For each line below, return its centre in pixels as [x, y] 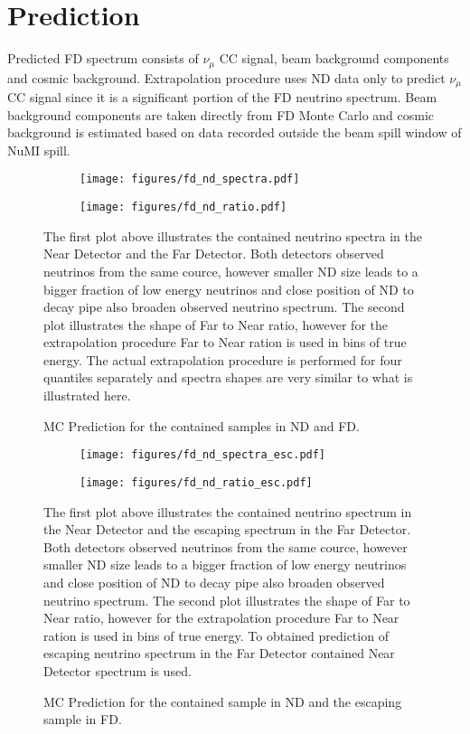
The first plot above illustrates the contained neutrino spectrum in [228, 511]
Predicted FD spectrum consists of [103, 58]
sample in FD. [83, 719]
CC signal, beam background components [334, 58]
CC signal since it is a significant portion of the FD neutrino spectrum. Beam [222, 97]
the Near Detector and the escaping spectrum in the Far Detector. [227, 529]
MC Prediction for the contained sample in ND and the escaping [223, 701]
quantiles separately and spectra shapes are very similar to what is [228, 377]
